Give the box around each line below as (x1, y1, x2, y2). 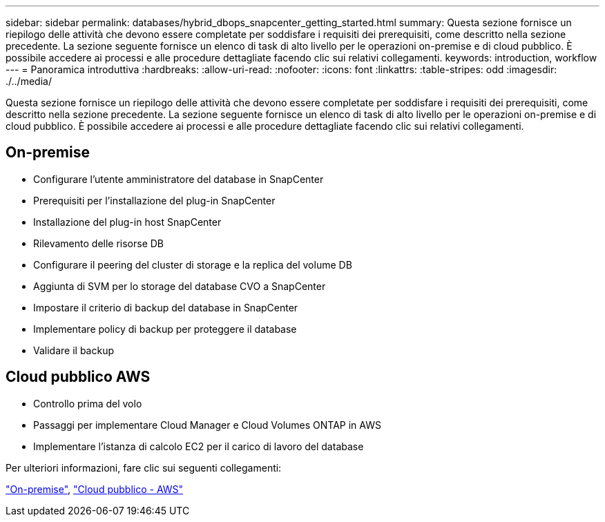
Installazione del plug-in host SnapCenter (33, 215, 222, 228)
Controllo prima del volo (33, 397, 142, 409)
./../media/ (6, 75, 52, 87)
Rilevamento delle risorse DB (33, 237, 164, 249)
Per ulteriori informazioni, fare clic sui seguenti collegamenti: (6, 461, 282, 474)
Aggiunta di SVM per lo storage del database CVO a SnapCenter (33, 280, 326, 292)
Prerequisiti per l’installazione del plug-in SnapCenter (33, 194, 276, 206)
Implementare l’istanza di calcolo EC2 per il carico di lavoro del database (33, 440, 364, 452)
